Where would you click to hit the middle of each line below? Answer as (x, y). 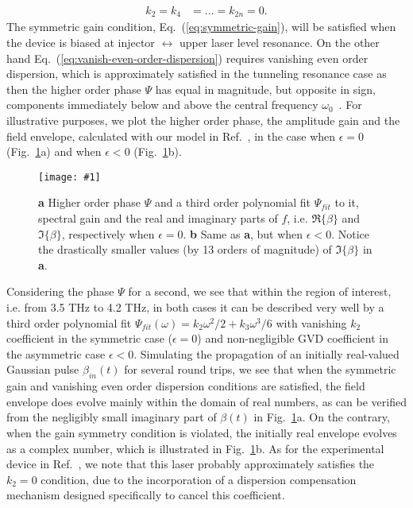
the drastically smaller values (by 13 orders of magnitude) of (185, 249)
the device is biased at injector (81, 43)
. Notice (350, 233)
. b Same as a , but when (243, 233)
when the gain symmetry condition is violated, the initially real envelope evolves (202, 432)
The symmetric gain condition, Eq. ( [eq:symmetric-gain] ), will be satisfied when (201, 27)
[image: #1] (69, 177)
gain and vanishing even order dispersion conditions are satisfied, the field (186, 386)
